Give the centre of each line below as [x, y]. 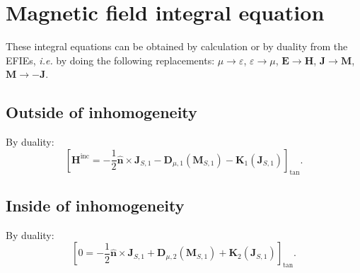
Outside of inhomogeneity [101, 112]
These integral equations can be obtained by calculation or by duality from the [177, 46]
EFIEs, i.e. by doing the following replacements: [110, 60]
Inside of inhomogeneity [95, 205]
